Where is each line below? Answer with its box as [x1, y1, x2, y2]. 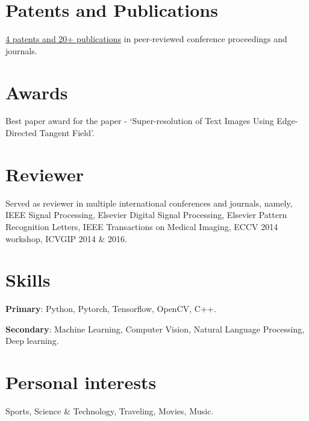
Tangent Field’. [39, 126, 95, 139]
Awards [5, 80, 68, 104]
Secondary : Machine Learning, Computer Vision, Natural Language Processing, [5, 322, 305, 335]
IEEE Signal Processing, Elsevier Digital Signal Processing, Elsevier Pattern [5, 208, 287, 221]
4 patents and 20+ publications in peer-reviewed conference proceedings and [5, 33, 287, 45]
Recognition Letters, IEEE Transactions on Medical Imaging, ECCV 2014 [5, 220, 278, 232]
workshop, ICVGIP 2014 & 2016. [5, 232, 127, 245]
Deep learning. [5, 334, 59, 347]
